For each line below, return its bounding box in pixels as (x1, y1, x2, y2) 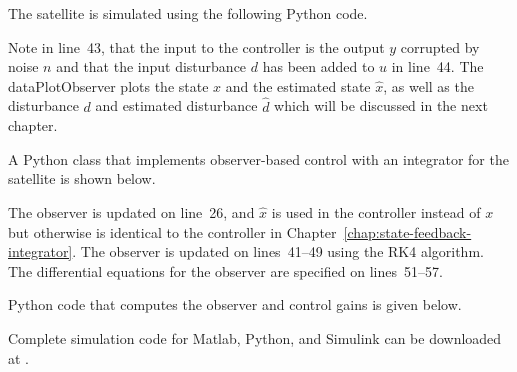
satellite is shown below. (8, 168, 156, 189)
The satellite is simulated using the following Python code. (8, 3, 368, 23)
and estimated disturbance (95, 95, 258, 116)
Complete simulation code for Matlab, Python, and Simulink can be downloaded (8, 327, 502, 348)
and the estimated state (225, 75, 371, 96)
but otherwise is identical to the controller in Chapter (8, 221, 337, 242)
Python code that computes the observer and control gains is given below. (8, 294, 462, 315)
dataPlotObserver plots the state (8, 75, 209, 96)
